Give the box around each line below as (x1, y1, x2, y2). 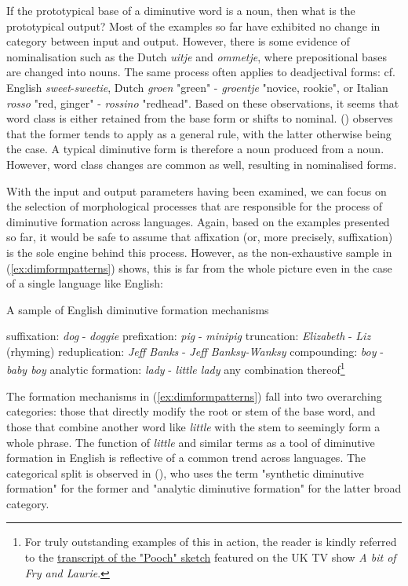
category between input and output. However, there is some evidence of (6, 33, 350, 49)
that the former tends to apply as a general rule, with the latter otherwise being (6, 125, 392, 141)
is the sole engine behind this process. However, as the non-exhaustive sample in (6, 244, 392, 260)
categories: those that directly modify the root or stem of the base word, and (6, 403, 376, 419)
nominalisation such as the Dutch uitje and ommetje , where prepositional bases (6, 48, 388, 64)
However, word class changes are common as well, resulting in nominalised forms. (6, 156, 397, 172)
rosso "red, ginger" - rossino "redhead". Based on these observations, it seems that (6, 94, 399, 111)
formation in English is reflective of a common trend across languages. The (6, 449, 366, 466)
